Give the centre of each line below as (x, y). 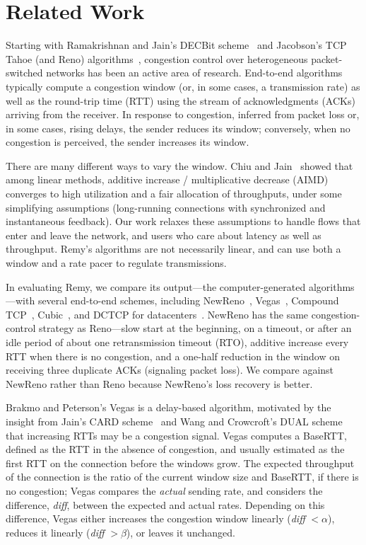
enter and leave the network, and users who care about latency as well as (164, 235)
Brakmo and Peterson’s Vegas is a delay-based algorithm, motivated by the (169, 407)
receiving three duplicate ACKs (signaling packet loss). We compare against (170, 370)
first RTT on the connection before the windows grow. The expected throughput (180, 463)
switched (24, 73)
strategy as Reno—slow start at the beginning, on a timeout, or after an (195, 328)
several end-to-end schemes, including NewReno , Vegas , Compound (188, 300)
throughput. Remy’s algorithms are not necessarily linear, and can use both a (173, 249)
